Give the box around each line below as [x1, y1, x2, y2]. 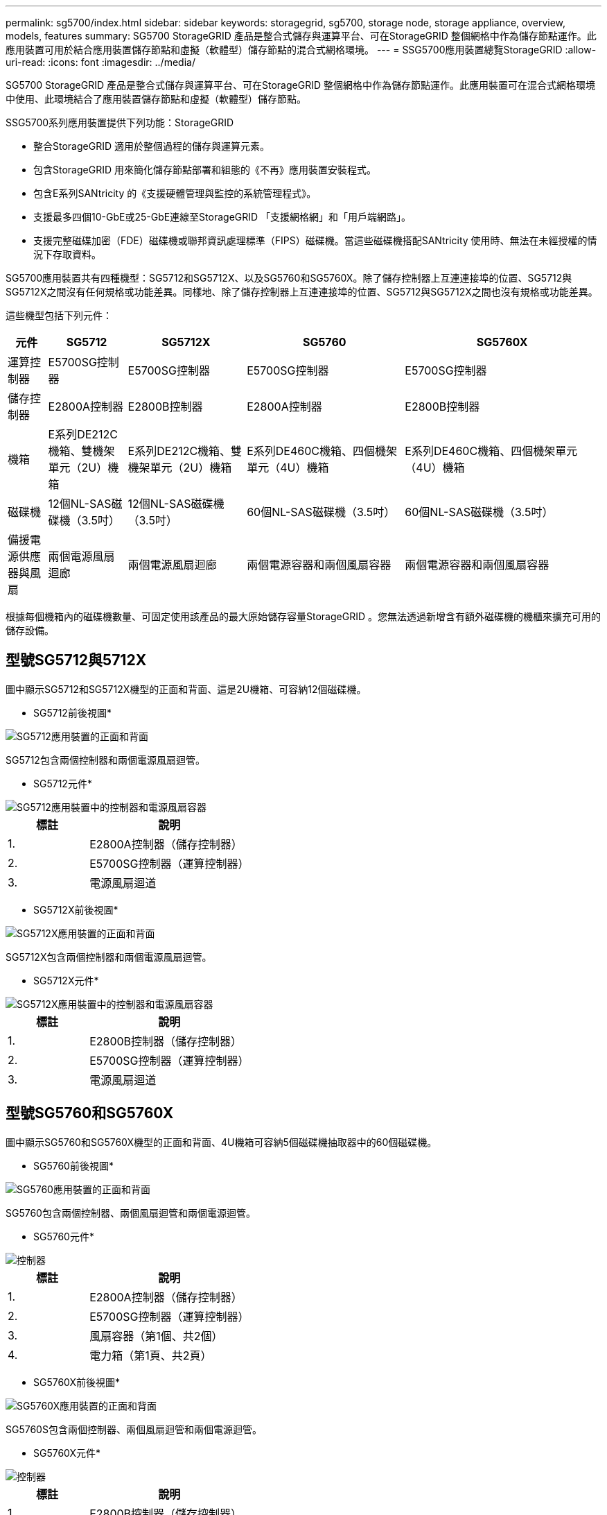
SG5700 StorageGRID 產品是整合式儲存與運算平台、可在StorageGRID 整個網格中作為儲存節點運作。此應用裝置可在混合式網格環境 [6, 79, 595, 91]
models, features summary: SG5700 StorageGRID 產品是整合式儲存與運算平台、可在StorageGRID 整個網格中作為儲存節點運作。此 [6, 30, 597, 42]
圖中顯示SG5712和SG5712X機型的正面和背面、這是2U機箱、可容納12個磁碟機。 [6, 683, 367, 695]
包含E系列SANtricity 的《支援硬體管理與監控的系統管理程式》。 [33, 187, 317, 199]
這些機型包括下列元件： [6, 309, 112, 321]
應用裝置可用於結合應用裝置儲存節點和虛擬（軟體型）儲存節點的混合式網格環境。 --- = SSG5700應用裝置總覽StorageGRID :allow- [6, 44, 597, 55]
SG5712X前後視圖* [33, 903, 118, 916]
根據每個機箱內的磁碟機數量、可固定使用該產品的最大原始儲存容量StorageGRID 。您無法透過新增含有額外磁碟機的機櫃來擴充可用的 [6, 610, 601, 622]
